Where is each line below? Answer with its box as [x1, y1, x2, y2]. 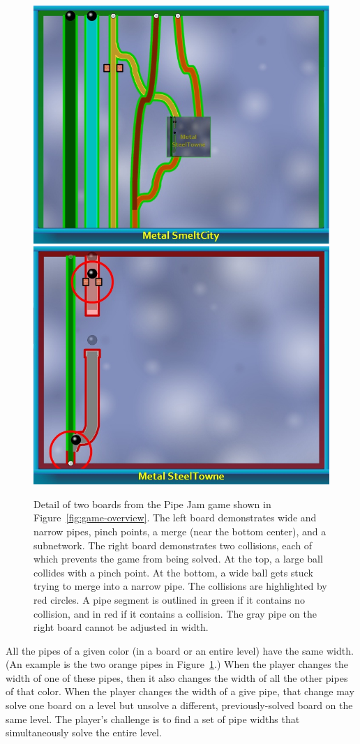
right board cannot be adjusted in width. [33, 620, 209, 634]
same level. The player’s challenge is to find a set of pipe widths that [6, 711, 300, 726]
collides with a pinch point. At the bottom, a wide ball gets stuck [33, 565, 313, 579]
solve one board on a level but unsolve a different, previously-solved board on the [6, 698, 353, 713]
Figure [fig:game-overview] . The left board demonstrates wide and [33, 510, 317, 525]
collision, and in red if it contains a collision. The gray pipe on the [33, 606, 317, 620]
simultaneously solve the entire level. [6, 725, 162, 740]
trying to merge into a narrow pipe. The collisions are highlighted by [33, 579, 327, 593]
